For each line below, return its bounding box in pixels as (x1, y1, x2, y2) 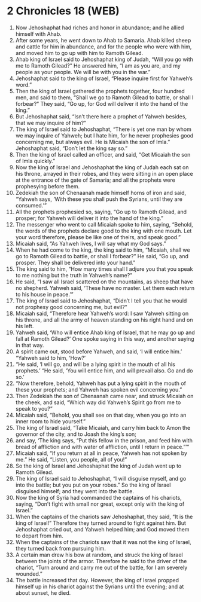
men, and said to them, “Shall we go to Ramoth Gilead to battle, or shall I (15, 94, 194, 101)
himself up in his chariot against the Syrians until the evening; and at (15, 583, 184, 590)
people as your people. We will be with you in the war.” (15, 68, 151, 75)
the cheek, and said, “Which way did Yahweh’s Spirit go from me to (15, 399, 181, 406)
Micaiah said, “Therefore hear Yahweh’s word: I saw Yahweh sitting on (15, 310, 189, 317)
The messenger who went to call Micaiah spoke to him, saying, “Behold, (15, 221, 193, 228)
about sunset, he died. (15, 589, 71, 596)
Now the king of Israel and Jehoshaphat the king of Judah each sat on (15, 163, 189, 171)
